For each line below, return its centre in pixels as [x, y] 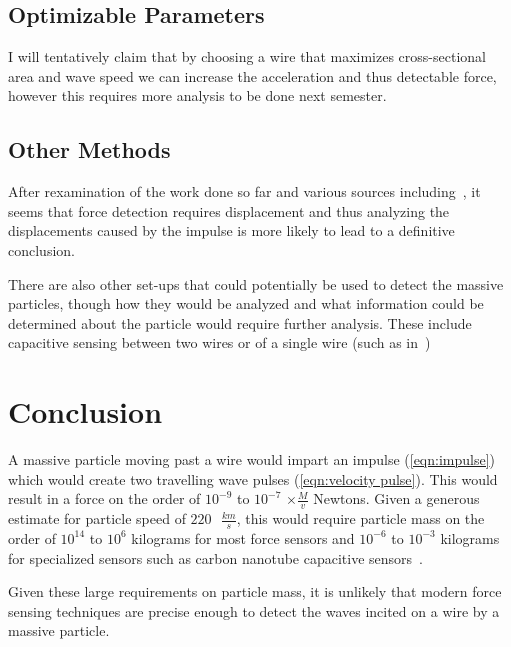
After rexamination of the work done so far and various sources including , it [244, 191]
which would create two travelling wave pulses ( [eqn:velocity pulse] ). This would [253, 478]
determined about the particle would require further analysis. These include [240, 322]
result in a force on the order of [104, 498]
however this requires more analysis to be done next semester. [197, 95]
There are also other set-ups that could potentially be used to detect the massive [256, 283]
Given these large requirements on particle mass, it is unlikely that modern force [255, 591]
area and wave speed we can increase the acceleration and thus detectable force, [252, 75]
